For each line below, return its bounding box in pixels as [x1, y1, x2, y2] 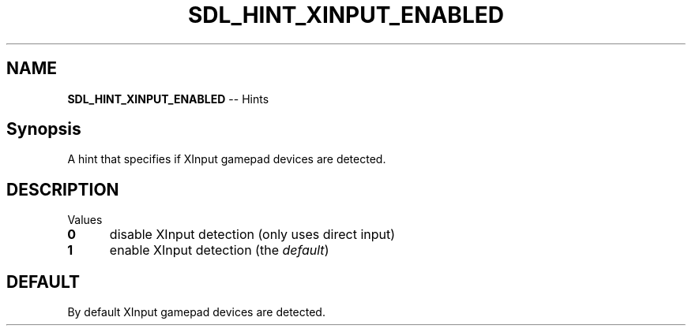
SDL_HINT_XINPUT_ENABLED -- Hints [67, 91, 269, 106]
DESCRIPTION [6, 179, 119, 200]
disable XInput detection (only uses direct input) [109, 226, 396, 243]
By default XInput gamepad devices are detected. [67, 305, 325, 319]
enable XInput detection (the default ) [109, 242, 329, 259]
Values [67, 213, 103, 227]
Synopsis [6, 119, 81, 140]
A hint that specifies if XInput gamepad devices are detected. [67, 152, 386, 166]
